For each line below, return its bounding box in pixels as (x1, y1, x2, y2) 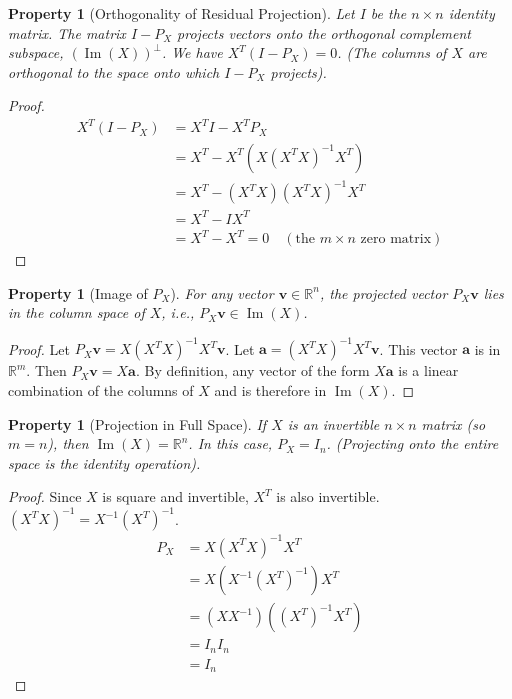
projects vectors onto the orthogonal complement (177, 22, 472, 43)
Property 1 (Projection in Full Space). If (8, 413, 267, 434)
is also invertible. (276, 486, 380, 507)
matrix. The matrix (8, 22, 126, 43)
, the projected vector (319, 282, 448, 303)
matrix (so (421, 413, 486, 434)
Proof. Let (8, 338, 70, 359)
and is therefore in (214, 380, 327, 400)
